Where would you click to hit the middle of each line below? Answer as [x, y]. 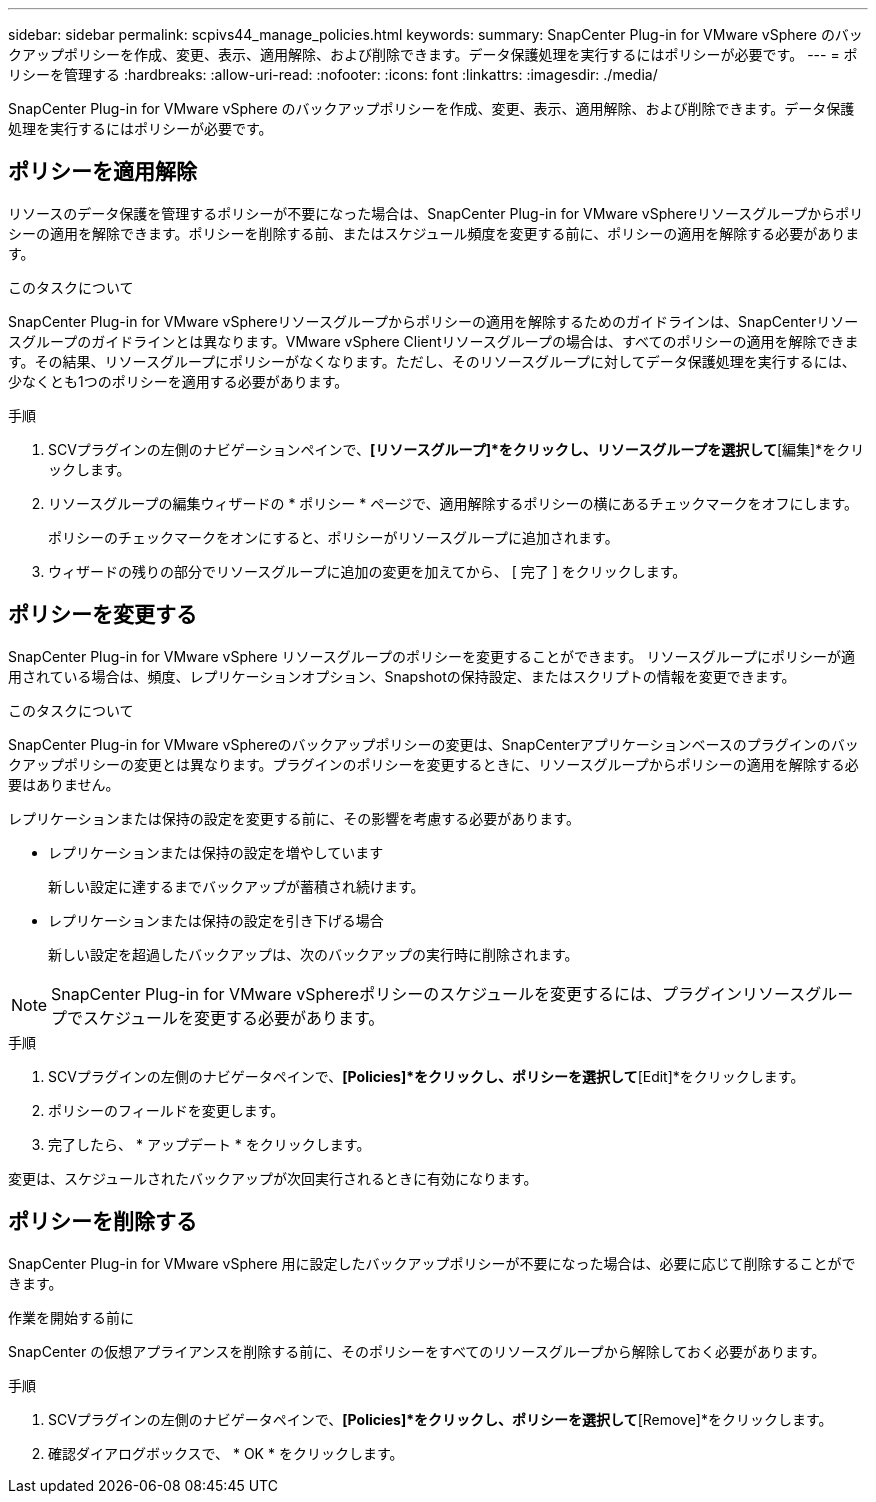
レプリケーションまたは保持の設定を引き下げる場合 [216, 920]
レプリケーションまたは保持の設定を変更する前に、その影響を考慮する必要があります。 [294, 818]
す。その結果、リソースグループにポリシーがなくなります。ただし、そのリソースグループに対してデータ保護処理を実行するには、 [432, 361]
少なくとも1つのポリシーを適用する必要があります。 [178, 381]
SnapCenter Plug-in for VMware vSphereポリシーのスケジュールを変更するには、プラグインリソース [428, 993]
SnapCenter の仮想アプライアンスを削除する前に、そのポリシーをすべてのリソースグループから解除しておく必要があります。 [417, 1351]
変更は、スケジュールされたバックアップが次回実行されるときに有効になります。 [273, 1178]
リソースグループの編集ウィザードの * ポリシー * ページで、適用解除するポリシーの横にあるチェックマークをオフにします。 [453, 503]
